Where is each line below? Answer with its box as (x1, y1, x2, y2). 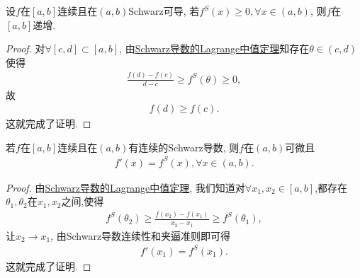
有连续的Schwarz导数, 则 (128, 139, 240, 154)
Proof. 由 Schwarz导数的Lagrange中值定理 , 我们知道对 (6, 180, 245, 195)
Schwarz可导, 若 (128, 4, 200, 18)
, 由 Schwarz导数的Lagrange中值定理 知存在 (119, 41, 310, 56)
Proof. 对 (6, 41, 45, 56)
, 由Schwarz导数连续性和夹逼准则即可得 (50, 228, 231, 243)
